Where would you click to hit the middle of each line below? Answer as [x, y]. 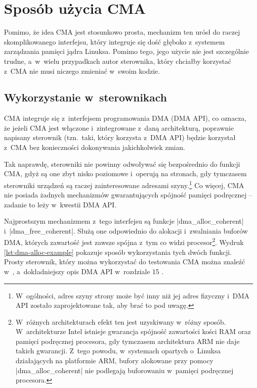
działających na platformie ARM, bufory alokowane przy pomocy [114, 361]
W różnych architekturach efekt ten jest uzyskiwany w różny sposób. [121, 321]
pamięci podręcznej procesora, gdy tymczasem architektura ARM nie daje [128, 341]
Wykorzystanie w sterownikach [86, 97]
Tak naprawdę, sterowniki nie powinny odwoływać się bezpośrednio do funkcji [122, 164]
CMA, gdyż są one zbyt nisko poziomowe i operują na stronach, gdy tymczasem [126, 173]
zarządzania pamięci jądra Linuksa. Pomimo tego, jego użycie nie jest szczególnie [127, 51]
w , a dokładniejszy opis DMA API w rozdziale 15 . [84, 271]
